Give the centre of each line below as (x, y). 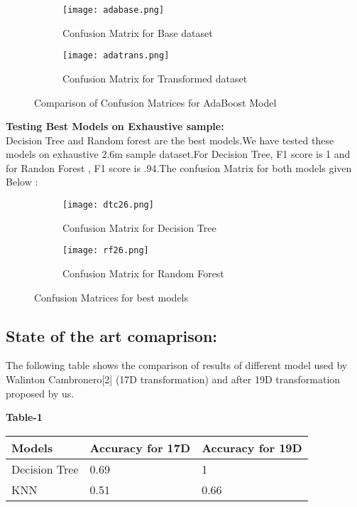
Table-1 (24, 417)
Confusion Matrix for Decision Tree (139, 227)
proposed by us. (40, 393)
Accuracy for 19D (252, 447)
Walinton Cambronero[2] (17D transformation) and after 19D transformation (173, 379)
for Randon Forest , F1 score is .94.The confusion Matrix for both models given (179, 167)
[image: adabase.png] (114, 10)
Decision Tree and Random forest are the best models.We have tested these (170, 140)
